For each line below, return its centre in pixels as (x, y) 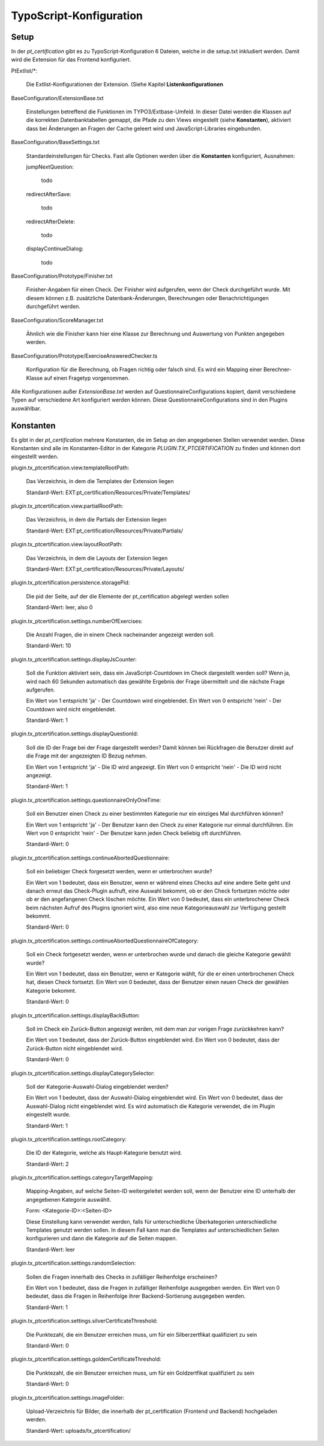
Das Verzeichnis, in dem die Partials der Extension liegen (96, 520)
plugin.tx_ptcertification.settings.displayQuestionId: (75, 734)
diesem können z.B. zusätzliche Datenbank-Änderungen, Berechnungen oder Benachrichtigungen (148, 298)
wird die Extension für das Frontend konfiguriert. (71, 59)
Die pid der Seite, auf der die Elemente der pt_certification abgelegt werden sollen (127, 596)
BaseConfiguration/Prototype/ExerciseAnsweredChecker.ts (84, 356)
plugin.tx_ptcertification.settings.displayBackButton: (76, 1015)
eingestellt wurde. (48, 1115)
